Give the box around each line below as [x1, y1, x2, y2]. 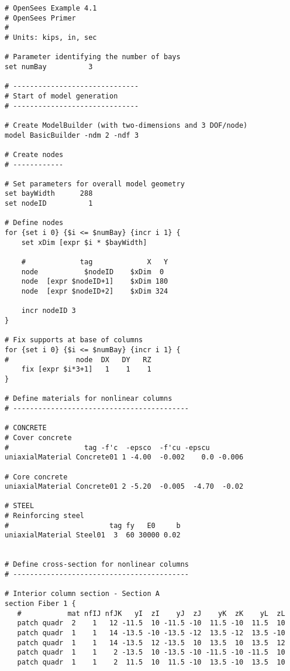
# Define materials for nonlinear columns [5, 394, 172, 403]
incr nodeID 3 [21, 306, 76, 315]
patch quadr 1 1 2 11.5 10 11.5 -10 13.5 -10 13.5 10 [17, 658, 285, 666]
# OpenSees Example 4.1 [5, 4, 97, 12]
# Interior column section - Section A [5, 590, 160, 598]
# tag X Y [21, 258, 168, 267]
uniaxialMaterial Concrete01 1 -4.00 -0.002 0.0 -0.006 [5, 453, 244, 462]
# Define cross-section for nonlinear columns [5, 560, 189, 569]
